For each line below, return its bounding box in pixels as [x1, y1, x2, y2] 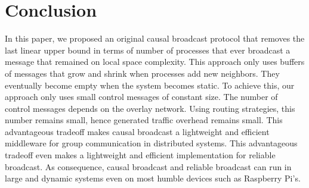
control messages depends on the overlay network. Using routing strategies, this [5, 102, 295, 114]
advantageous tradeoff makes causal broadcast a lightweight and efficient [5, 125, 270, 137]
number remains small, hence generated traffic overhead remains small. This [5, 114, 283, 126]
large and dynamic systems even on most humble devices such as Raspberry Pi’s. [5, 172, 301, 184]
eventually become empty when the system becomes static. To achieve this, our [5, 79, 295, 91]
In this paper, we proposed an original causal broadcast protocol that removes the [5, 32, 305, 45]
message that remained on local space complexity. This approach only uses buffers [5, 55, 305, 68]
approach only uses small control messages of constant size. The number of [5, 90, 278, 103]
